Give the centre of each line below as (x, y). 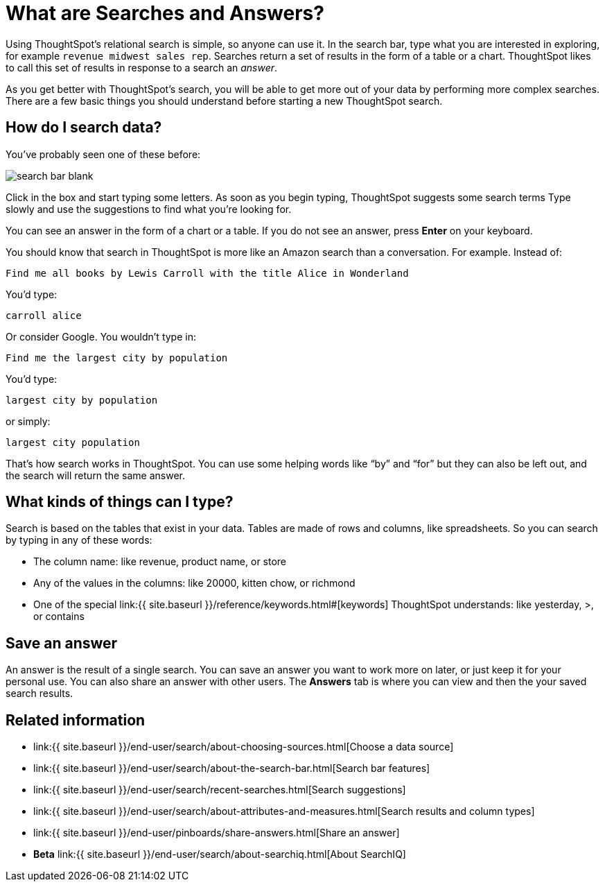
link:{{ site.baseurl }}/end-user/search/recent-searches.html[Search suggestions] (220, 790)
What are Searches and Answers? (165, 13)
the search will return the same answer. (95, 475)
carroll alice (44, 315)
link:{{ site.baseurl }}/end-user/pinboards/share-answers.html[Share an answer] (217, 833)
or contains (59, 617)
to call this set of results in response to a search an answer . (142, 67)
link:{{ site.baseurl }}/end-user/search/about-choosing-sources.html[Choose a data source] (244, 747)
